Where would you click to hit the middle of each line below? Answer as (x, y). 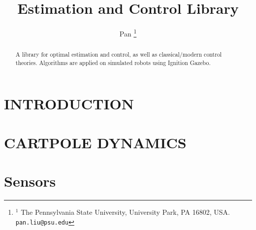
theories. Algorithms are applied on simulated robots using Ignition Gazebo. (113, 62)
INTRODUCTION (69, 104)
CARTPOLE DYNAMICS (95, 142)
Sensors (30, 181)
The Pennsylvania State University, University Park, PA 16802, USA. (126, 212)
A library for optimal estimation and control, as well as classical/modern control (119, 54)
